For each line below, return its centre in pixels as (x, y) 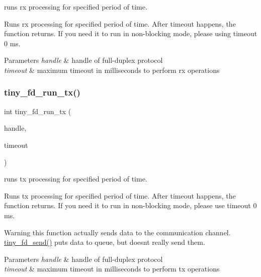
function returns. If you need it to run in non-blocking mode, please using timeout (131, 33)
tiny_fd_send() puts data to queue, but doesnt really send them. (105, 242)
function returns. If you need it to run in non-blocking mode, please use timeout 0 (130, 205)
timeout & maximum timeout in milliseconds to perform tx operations (112, 269)
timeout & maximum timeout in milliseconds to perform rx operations (112, 70)
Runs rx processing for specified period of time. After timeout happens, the (120, 23)
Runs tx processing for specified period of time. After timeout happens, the (120, 195)
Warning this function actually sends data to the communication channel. (117, 232)
